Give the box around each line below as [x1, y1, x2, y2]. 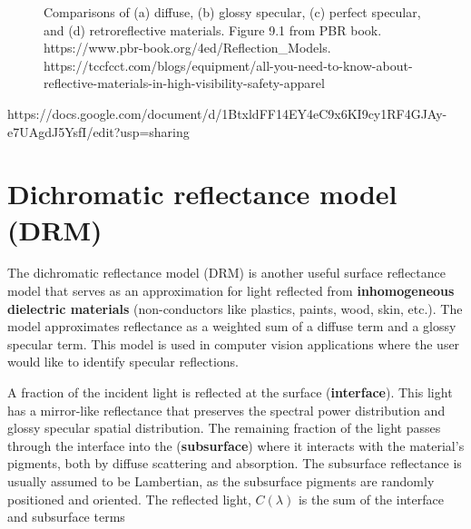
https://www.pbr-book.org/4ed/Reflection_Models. [44, 38, 331, 57]
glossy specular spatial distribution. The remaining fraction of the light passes [7, 418, 441, 437]
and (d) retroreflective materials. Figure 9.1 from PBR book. [44, 20, 382, 39]
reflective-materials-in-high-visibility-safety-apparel [44, 73, 325, 93]
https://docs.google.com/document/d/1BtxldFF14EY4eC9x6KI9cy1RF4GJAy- [7, 103, 447, 122]
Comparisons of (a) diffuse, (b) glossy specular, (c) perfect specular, [44, 3, 421, 21]
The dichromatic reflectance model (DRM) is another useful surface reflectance [7, 263, 446, 282]
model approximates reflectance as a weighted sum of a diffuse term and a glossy [7, 317, 456, 336]
